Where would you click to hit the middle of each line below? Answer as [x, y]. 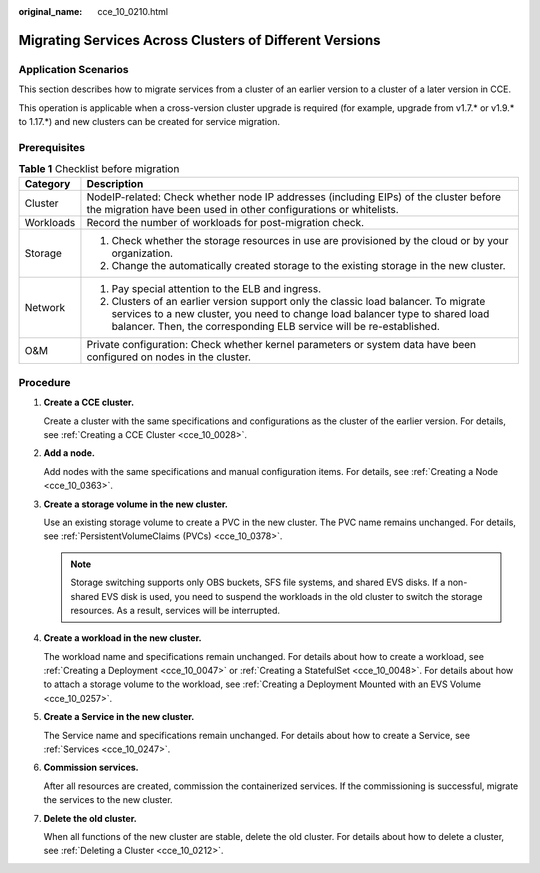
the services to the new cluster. [108, 800]
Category [47, 184]
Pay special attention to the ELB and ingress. [216, 289]
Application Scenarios [73, 69]
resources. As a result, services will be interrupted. [175, 610]
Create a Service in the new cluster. [119, 717]
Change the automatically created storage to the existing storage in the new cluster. [308, 266]
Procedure [44, 382]
